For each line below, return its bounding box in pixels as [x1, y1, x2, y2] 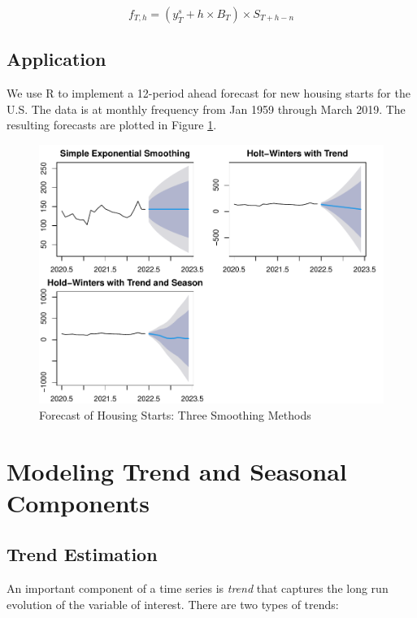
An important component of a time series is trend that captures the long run [7, 580, 389, 597]
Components [7, 485, 150, 519]
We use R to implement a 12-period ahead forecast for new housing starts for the [7, 85, 410, 102]
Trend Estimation [7, 542, 158, 567]
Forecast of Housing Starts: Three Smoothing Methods [39, 406, 311, 423]
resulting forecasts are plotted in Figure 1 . [7, 116, 217, 133]
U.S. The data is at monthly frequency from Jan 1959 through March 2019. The [7, 100, 406, 117]
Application [7, 46, 106, 72]
